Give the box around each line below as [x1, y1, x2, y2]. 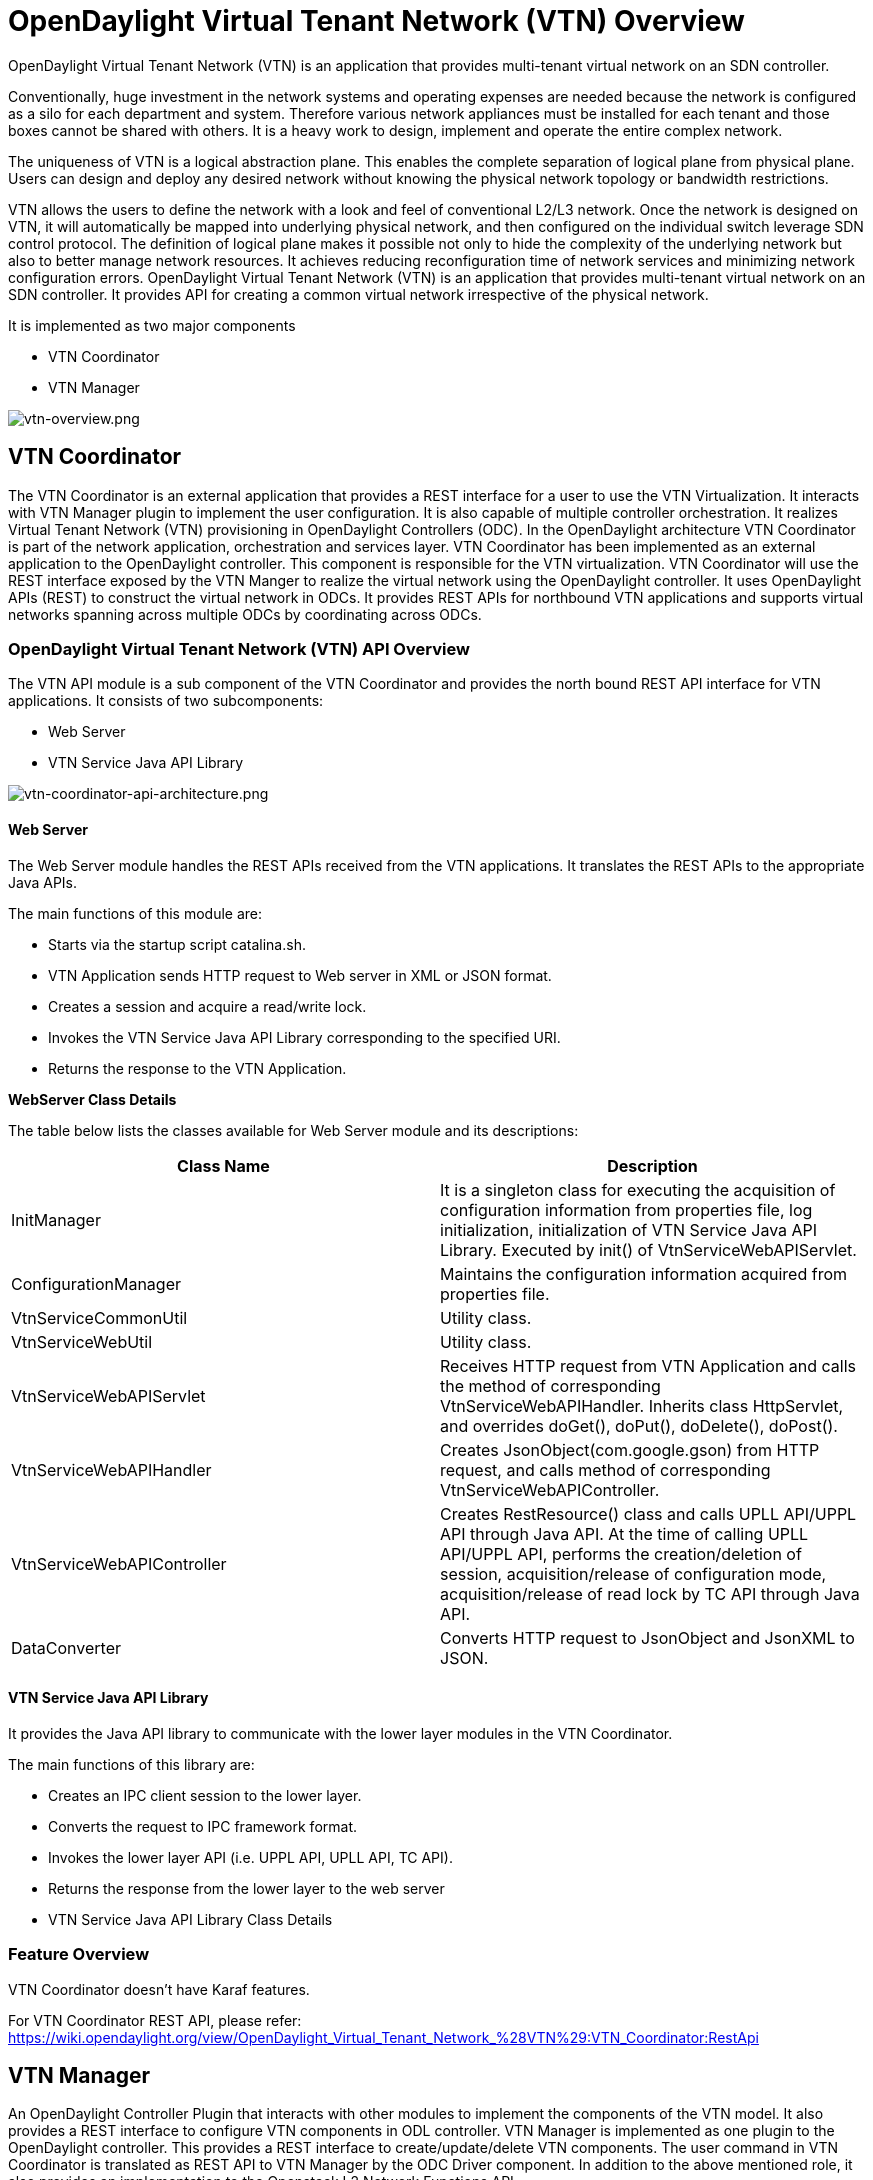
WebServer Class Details [8, 1090, 177, 1108]
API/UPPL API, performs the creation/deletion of [440, 1543, 802, 1564]
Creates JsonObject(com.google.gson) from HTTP [440, 1439, 820, 1460]
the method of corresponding [440, 1375, 661, 1396]
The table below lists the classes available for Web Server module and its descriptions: [8, 1121, 579, 1139]
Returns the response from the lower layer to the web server [48, 1879, 445, 1897]
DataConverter [11, 1637, 122, 1658]
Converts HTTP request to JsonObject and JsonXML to [440, 1627, 855, 1648]
